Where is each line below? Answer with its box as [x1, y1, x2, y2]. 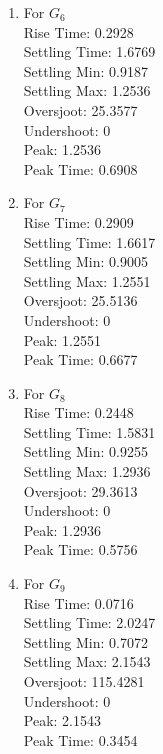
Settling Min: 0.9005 [23, 251, 148, 272]
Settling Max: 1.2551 [23, 270, 151, 291]
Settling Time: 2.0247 [23, 612, 156, 633]
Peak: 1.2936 [23, 519, 101, 540]
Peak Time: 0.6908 [23, 158, 138, 179]
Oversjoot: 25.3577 [23, 99, 138, 120]
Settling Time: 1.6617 [23, 231, 156, 252]
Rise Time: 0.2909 [23, 211, 134, 232]
